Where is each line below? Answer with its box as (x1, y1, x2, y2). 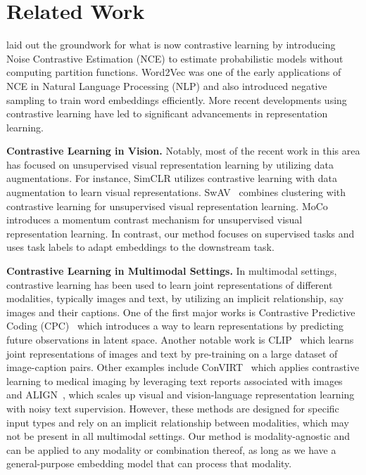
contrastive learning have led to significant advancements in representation (6, 106, 328, 121)
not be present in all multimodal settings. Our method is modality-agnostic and (6, 429, 351, 443)
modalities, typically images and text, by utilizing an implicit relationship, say (6, 291, 344, 306)
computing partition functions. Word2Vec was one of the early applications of (6, 65, 341, 79)
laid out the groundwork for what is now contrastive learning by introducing (6, 37, 336, 52)
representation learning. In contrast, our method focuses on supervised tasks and (6, 226, 355, 240)
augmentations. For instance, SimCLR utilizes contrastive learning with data (6, 171, 338, 186)
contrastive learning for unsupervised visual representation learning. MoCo (6, 198, 328, 213)
